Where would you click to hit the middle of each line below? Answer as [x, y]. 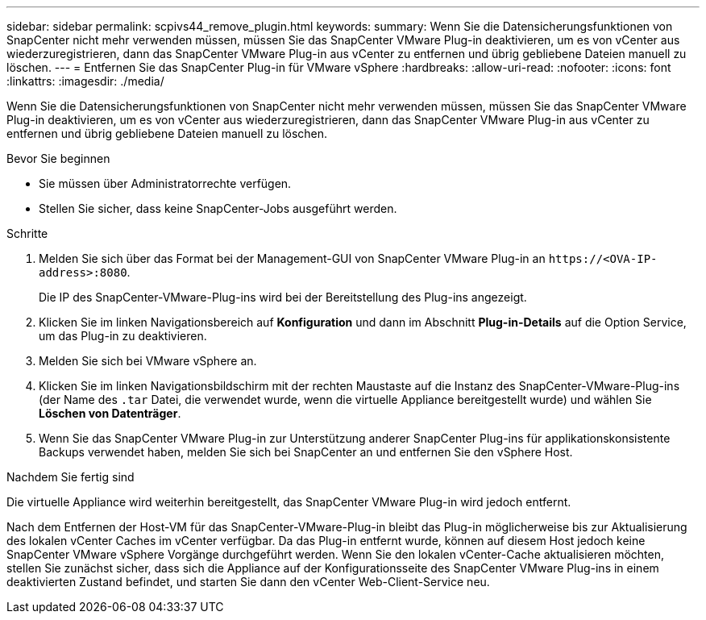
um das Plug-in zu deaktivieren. [123, 336]
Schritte [27, 233]
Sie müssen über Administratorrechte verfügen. [165, 183]
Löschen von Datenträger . [110, 413]
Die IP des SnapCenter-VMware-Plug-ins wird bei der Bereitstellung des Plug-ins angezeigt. [283, 297]
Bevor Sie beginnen [58, 158]
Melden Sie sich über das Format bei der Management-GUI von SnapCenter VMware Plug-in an [292, 258]
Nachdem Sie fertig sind [71, 477]
